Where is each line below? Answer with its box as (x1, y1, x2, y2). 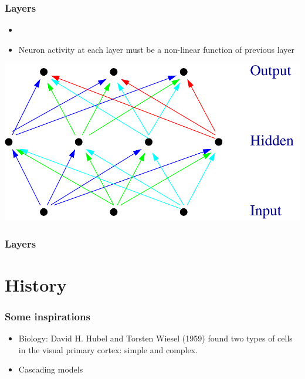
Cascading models (18, 363, 83, 375)
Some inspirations (5, 309, 90, 323)
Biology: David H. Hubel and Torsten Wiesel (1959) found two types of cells (18, 332, 293, 344)
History (5, 272, 67, 296)
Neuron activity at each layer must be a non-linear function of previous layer (18, 43, 294, 55)
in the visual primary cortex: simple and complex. (18, 343, 198, 356)
